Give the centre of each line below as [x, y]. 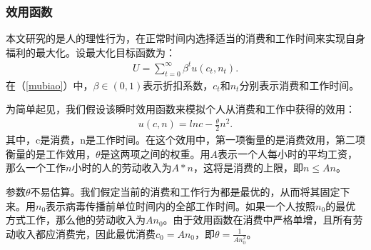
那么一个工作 [36, 167]
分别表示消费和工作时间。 [299, 85]
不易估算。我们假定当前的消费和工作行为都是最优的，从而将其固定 [185, 192]
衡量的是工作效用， [51, 153]
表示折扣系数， [178, 85]
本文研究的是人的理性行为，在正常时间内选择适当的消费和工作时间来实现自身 [185, 38]
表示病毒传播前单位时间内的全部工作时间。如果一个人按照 [181, 205]
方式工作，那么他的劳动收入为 [76, 220]
